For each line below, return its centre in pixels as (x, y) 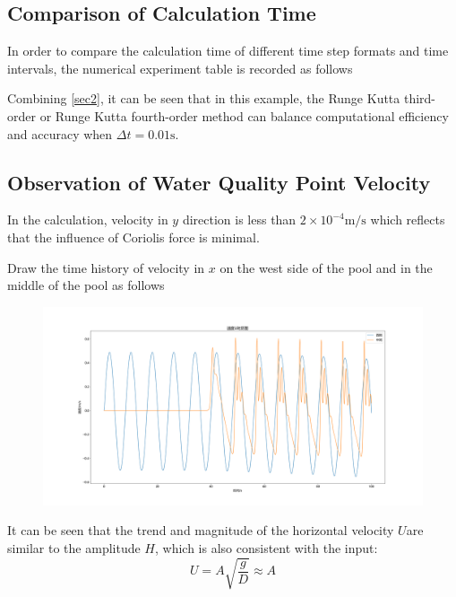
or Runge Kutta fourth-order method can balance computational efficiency (244, 115)
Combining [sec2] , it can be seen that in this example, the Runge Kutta (204, 98)
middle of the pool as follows (86, 285)
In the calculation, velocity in (88, 219)
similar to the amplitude (74, 548)
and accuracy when (60, 133)
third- (420, 98)
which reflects (408, 219)
